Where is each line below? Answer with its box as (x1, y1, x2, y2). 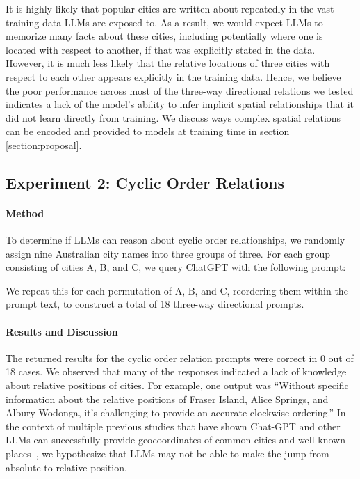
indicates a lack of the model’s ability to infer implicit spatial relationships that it (6, 97, 354, 111)
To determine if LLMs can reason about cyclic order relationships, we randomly (6, 233, 345, 247)
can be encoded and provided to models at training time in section (6, 124, 290, 139)
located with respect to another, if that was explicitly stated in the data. (6, 42, 316, 56)
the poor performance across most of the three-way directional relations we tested (6, 83, 354, 97)
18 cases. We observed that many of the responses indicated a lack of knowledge (6, 364, 347, 379)
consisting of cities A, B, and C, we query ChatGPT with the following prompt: (6, 260, 346, 274)
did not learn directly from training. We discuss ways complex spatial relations (6, 110, 341, 125)
